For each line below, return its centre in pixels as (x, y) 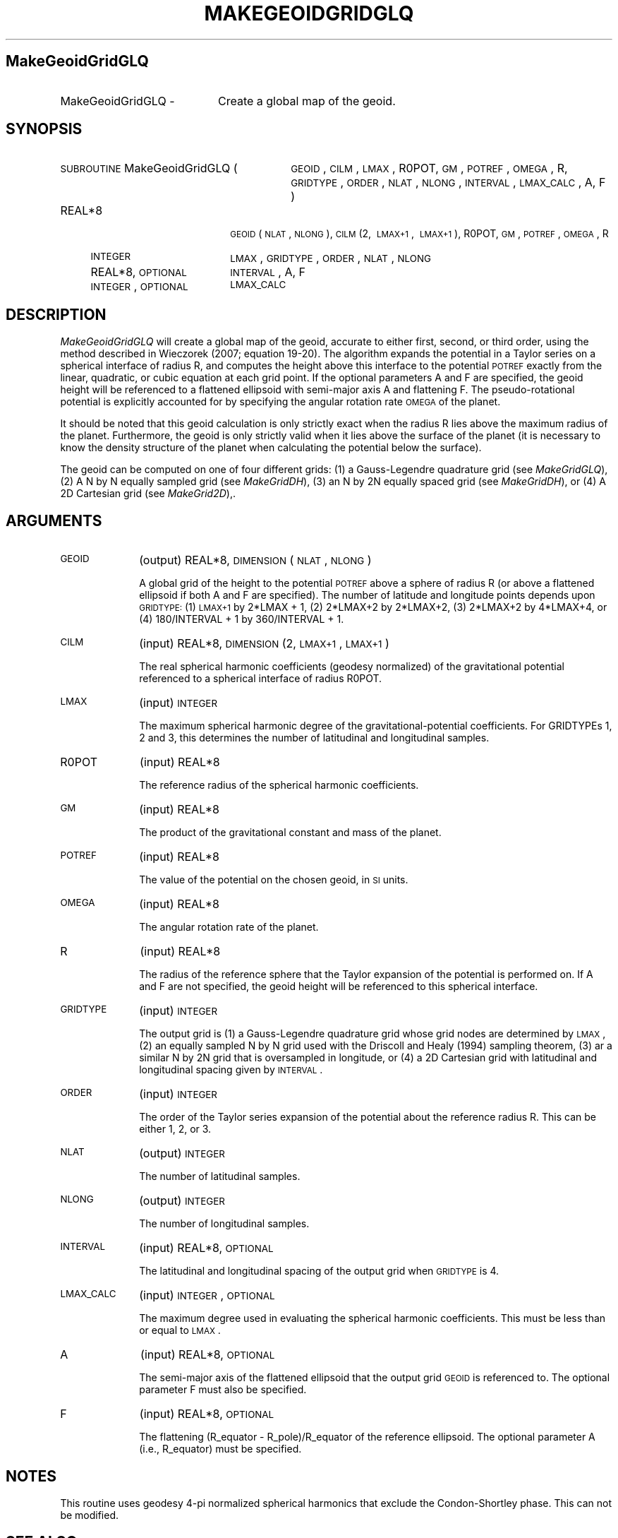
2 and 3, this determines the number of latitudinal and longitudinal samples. (314, 738)
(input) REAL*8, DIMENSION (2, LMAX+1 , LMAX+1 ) (264, 644)
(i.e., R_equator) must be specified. (220, 1449)
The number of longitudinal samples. (224, 1224)
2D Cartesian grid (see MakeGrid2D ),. (148, 494)
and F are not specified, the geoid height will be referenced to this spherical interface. (339, 986)
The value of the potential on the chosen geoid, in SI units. (274, 880)
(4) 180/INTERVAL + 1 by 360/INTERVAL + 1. (242, 619)
